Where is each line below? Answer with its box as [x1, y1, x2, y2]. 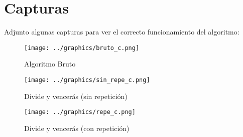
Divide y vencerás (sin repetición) [24, 90, 128, 101]
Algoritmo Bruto [24, 58, 76, 69]
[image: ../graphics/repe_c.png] [24, 108, 136, 116]
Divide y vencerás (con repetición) [24, 122, 130, 133]
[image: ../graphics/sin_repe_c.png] [24, 76, 150, 83]
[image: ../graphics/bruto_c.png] [24, 44, 140, 51]
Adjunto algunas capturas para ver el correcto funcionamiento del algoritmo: [4, 26, 239, 37]
